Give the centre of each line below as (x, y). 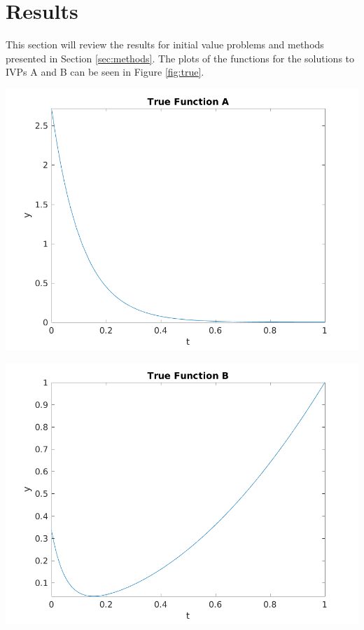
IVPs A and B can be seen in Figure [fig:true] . (105, 72)
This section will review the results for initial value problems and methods (165, 44)
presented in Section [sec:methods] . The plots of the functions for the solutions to (180, 58)
